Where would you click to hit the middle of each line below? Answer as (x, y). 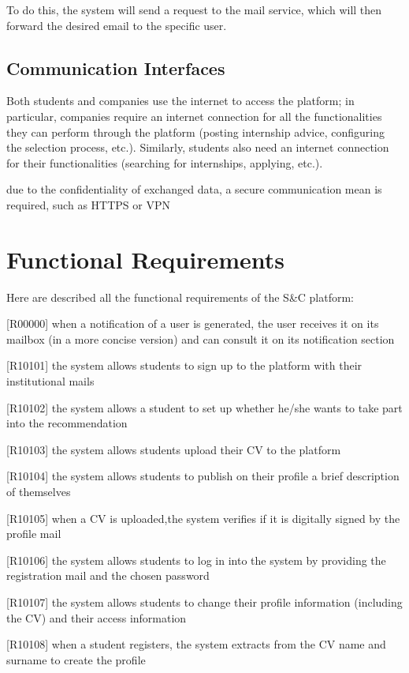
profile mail (34, 534)
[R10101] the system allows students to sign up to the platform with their (184, 365)
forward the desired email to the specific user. (117, 25)
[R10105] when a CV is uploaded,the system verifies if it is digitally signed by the (203, 518)
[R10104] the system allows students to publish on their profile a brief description (203, 476)
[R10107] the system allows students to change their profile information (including (204, 602)
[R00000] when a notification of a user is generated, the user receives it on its (193, 323)
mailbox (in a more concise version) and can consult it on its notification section (201, 338)
